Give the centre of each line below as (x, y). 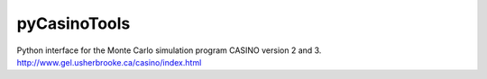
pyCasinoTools (74, 23)
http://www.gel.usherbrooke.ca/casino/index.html (109, 62)
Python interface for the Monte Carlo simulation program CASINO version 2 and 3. (169, 50)
